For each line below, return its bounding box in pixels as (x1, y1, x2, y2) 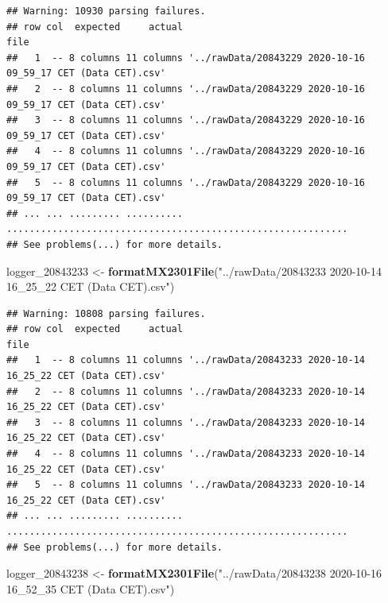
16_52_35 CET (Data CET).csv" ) (6, 580, 175, 597)
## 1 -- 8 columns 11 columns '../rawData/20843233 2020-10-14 (6, 354, 366, 366)
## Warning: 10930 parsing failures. (6, 6, 206, 17)
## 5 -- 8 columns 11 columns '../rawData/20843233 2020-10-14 (6, 479, 366, 491)
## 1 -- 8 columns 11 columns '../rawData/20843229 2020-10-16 (6, 52, 366, 64)
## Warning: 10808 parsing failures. (6, 307, 206, 319)
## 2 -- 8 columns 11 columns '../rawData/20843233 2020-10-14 (6, 385, 366, 397)
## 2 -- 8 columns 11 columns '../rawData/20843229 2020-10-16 (6, 83, 366, 95)
